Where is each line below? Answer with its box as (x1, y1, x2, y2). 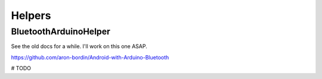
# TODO (11, 65, 31, 72)
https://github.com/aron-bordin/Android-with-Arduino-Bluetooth (11, 53, 169, 61)
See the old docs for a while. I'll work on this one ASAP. (11, 43, 147, 50)
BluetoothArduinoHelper (11, 26, 110, 37)
